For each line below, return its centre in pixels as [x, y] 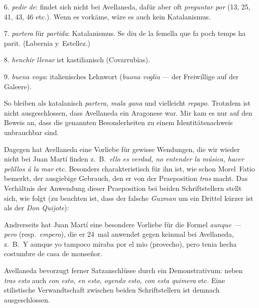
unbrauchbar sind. [32, 132]
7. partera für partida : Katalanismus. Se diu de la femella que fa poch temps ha [125, 33]
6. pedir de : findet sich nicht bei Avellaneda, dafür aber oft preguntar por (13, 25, [127, 6]
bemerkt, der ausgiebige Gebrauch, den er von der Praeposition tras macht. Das [126, 178]
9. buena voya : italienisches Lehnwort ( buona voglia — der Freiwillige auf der [121, 76]
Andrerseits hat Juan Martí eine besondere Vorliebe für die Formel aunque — [123, 224]
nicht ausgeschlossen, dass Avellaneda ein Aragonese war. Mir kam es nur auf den [128, 112]
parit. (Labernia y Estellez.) [47, 43]
